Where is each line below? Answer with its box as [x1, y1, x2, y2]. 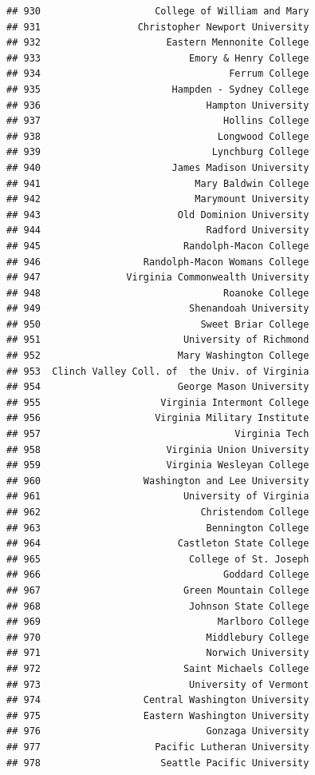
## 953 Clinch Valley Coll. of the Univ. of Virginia [6, 365, 309, 377]
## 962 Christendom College [6, 507, 309, 518]
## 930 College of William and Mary [6, 6, 309, 17]
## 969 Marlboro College [6, 616, 309, 628]
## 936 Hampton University [6, 99, 309, 111]
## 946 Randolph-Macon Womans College [6, 256, 309, 268]
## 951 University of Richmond [6, 334, 309, 346]
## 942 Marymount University [6, 193, 309, 205]
